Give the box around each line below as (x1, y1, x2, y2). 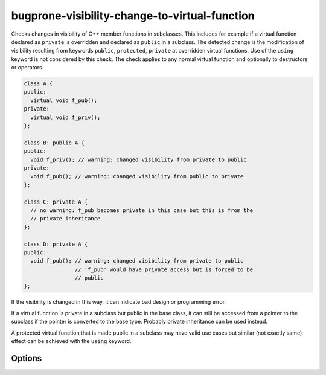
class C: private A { (24, 198, 88, 205)
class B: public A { (24, 139, 85, 146)
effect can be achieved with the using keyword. (11, 338, 132, 345)
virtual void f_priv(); (30, 114, 101, 121)
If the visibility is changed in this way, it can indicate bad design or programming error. (11, 298, 226, 306)
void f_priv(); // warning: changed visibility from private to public (30, 156, 247, 163)
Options (11, 353, 42, 364)
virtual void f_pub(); (30, 97, 98, 104)
